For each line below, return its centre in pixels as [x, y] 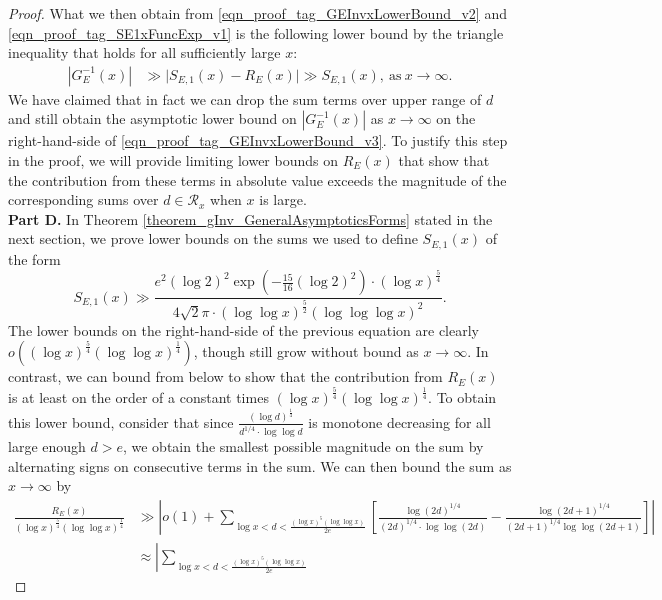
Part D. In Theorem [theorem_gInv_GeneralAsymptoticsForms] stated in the [250, 218]
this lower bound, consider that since [121, 421]
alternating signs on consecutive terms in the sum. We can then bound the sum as [260, 465]
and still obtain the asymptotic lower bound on [152, 118]
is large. [283, 199]
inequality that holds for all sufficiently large [144, 52]
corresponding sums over [83, 199]
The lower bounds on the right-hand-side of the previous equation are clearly [244, 329]
